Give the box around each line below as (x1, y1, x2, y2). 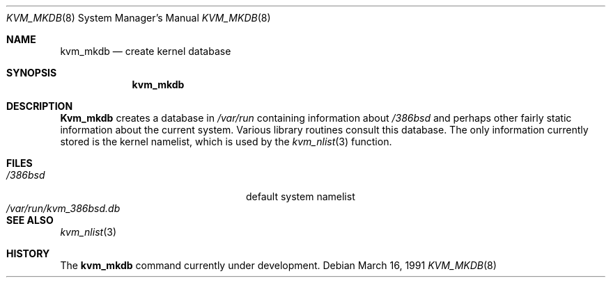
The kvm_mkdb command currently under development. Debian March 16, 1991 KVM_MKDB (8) (60, 259, 497, 271)
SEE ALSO (6, 214, 54, 226)
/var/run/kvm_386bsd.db (6, 202, 121, 214)
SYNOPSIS (6, 67, 57, 79)
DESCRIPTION (6, 100, 73, 112)
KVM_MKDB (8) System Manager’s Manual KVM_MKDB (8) (6, 12, 271, 24)
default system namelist (246, 191, 355, 202)
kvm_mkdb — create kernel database (60, 45, 231, 57)
